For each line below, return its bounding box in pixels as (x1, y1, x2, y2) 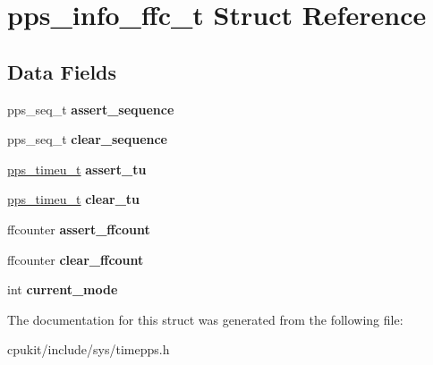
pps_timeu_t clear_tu (7, 190, 140, 208)
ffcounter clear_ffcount (7, 250, 144, 268)
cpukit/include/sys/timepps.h (7, 340, 170, 359)
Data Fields (7, 57, 117, 85)
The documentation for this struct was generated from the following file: (7, 310, 403, 328)
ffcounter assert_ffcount (7, 219, 150, 238)
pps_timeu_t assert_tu (7, 159, 147, 178)
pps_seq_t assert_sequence (7, 99, 174, 118)
